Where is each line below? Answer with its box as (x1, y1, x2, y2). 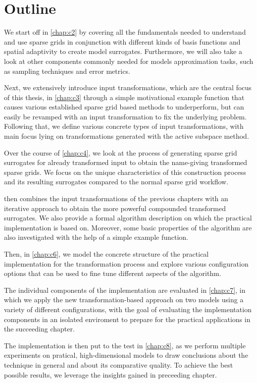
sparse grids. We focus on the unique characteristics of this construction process (4, 166, 246, 177)
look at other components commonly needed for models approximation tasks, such (4, 55, 254, 66)
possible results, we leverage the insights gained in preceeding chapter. (4, 369, 217, 380)
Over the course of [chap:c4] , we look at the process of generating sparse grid (4, 147, 237, 158)
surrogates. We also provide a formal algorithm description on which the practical (4, 213, 252, 223)
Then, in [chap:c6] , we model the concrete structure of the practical (4, 249, 209, 259)
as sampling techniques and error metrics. (4, 65, 130, 76)
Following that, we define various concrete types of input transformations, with (4, 121, 244, 131)
